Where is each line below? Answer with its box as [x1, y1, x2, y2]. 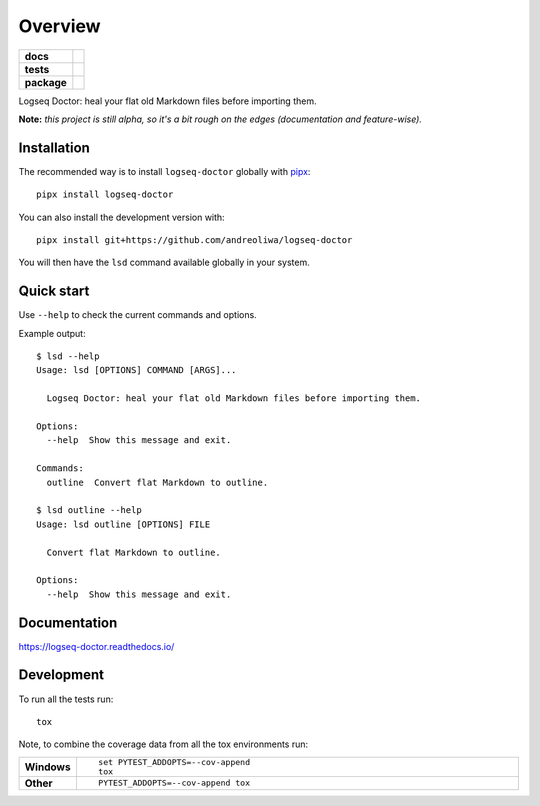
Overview [18, 15, 101, 37]
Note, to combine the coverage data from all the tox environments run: [18, 738, 309, 750]
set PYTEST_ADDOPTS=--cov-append [98, 756, 250, 767]
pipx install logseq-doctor [36, 189, 174, 200]
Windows [24, 760, 71, 774]
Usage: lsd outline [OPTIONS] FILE [36, 518, 211, 530]
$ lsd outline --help [36, 505, 142, 516]
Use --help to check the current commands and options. [18, 309, 257, 321]
